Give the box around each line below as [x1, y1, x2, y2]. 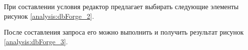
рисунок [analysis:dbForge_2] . [4, 11, 94, 21]
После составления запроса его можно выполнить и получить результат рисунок [4, 27, 244, 37]
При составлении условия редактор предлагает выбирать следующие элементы [4, 1, 239, 11]
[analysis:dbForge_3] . [4, 36, 68, 46]
